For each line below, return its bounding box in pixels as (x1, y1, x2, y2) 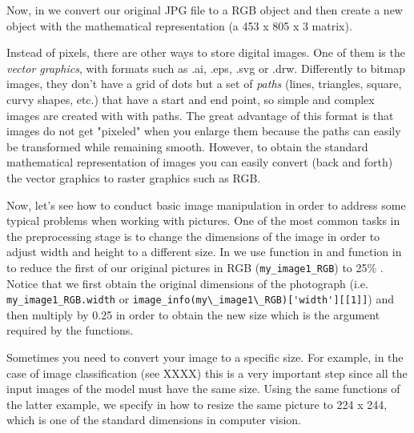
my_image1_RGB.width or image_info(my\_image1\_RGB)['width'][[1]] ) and (6, 291, 395, 307)
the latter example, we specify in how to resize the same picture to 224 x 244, (6, 395, 388, 412)
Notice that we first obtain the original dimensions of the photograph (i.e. (6, 275, 368, 291)
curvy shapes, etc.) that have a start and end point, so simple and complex (6, 90, 375, 107)
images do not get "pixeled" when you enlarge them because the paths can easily (6, 122, 401, 139)
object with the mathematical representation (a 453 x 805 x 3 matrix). (6, 17, 352, 34)
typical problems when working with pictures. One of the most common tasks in (6, 212, 400, 229)
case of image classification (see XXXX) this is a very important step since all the (6, 364, 408, 381)
